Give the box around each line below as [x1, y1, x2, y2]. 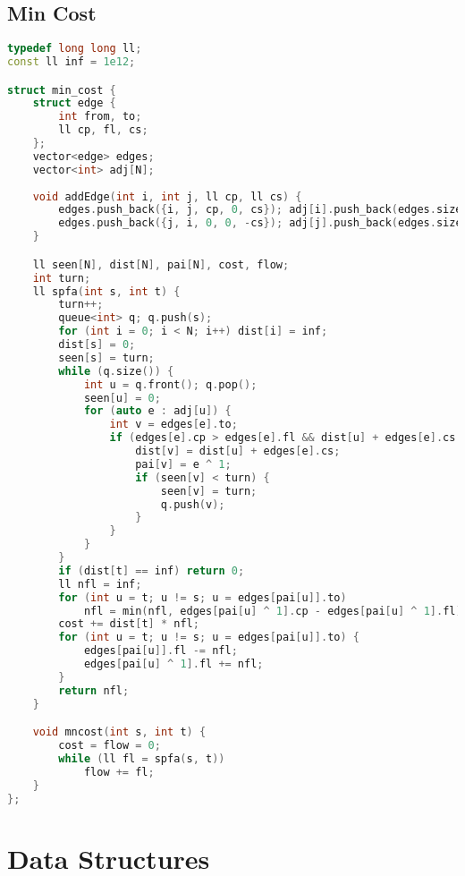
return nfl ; [58, 684, 130, 697]
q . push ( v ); [160, 498, 225, 511]
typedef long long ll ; [7, 42, 142, 55]
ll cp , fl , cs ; [58, 123, 148, 137]
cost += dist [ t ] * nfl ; [58, 617, 199, 631]
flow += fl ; [83, 765, 155, 778]
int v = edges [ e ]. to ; [109, 418, 238, 431]
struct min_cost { [7, 83, 116, 97]
